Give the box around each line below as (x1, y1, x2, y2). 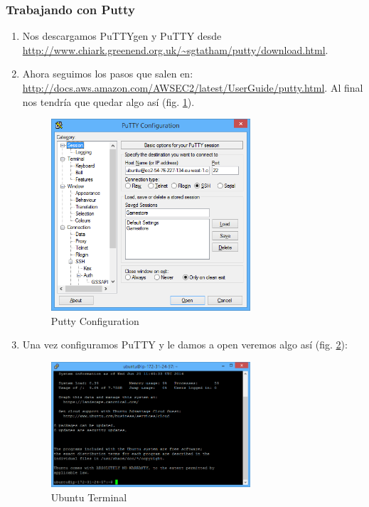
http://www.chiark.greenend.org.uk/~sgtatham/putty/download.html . (22, 42, 328, 57)
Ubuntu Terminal (50, 489, 127, 504)
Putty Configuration (50, 313, 139, 328)
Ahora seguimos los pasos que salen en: (22, 66, 193, 81)
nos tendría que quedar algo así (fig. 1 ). (22, 94, 195, 109)
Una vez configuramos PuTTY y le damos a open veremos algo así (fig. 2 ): (22, 337, 348, 352)
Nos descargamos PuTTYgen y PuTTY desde (22, 28, 222, 43)
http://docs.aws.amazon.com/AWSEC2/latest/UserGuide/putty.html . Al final (22, 80, 363, 95)
